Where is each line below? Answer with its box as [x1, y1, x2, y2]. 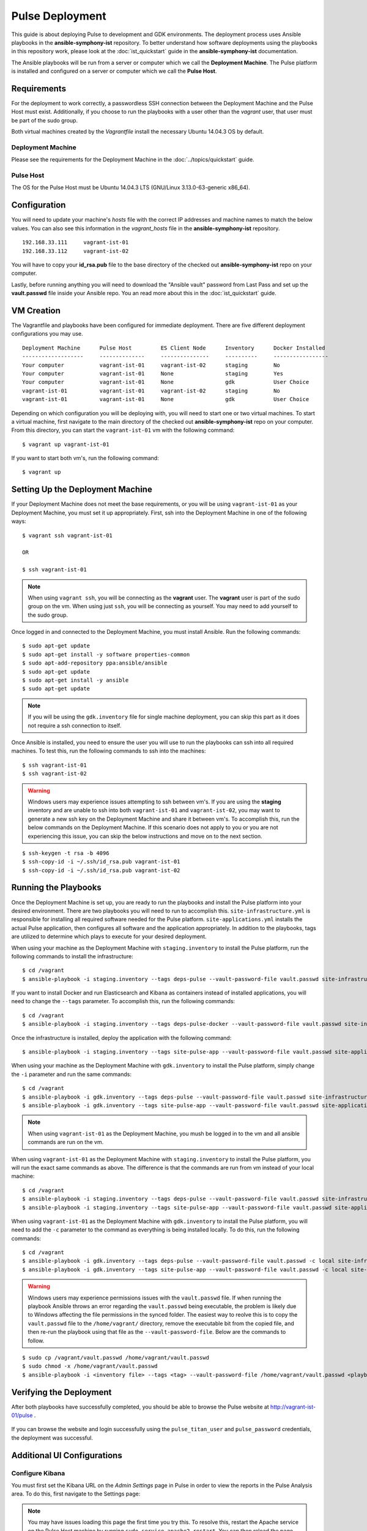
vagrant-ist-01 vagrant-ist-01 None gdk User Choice [22, 396, 310, 403]
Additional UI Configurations [11, 1450, 122, 1461]
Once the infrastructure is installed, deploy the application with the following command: [11, 1034, 232, 1041]
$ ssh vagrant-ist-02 [22, 770, 87, 777]
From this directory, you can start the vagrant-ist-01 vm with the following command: [11, 426, 235, 434]
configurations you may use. [11, 330, 83, 337]
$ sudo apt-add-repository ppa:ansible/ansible [22, 660, 168, 667]
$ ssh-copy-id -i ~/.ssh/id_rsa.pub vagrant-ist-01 [22, 858, 180, 865]
